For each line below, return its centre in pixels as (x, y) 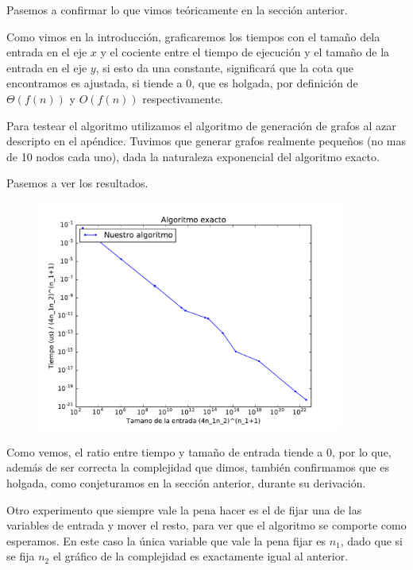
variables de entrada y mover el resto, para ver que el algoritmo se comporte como (206, 525)
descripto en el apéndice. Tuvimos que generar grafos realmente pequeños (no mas (206, 141)
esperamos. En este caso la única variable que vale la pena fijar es (166, 540)
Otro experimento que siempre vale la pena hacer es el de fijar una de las (184, 509)
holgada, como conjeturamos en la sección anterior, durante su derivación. (186, 482)
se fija (21, 556)
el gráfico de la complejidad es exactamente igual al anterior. (201, 556)
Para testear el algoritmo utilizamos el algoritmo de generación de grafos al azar (201, 125)
